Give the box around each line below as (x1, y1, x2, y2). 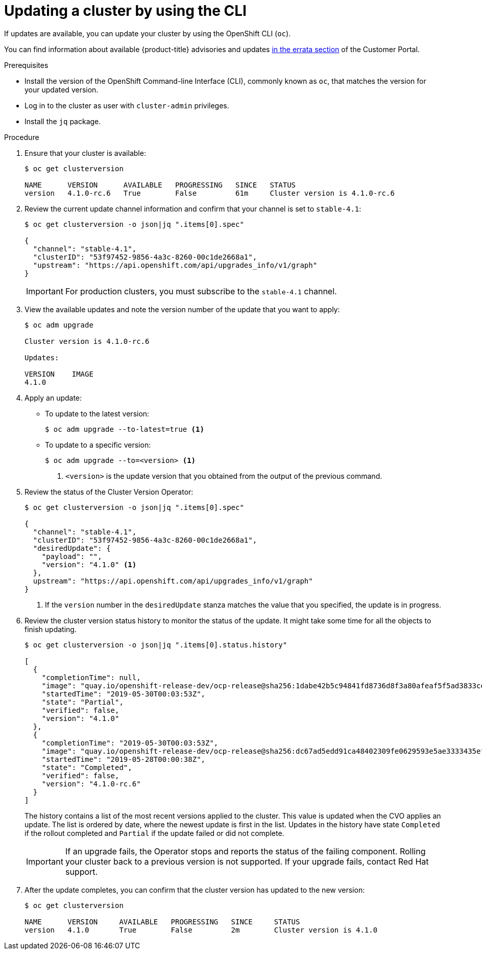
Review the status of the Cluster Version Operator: (25, 487, 194, 496)
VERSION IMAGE (25, 369, 93, 378)
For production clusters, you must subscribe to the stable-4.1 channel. (65, 286, 337, 296)
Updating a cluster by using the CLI (4, 2, 247, 19)
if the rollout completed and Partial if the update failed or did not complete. (25, 828, 284, 837)
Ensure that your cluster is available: (25, 148, 146, 157)
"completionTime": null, (41, 673, 141, 682)
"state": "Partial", (41, 697, 124, 706)
